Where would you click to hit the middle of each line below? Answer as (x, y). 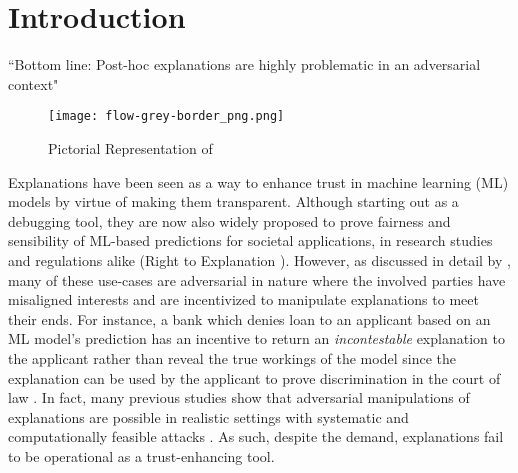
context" (33, 83)
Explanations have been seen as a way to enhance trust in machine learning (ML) (258, 181)
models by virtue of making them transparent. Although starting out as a (233, 201)
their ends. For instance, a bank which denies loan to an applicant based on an (249, 318)
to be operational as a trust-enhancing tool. (141, 455)
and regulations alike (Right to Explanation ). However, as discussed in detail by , (259, 259)
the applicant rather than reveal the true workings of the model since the (232, 357)
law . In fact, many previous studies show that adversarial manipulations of (239, 397)
